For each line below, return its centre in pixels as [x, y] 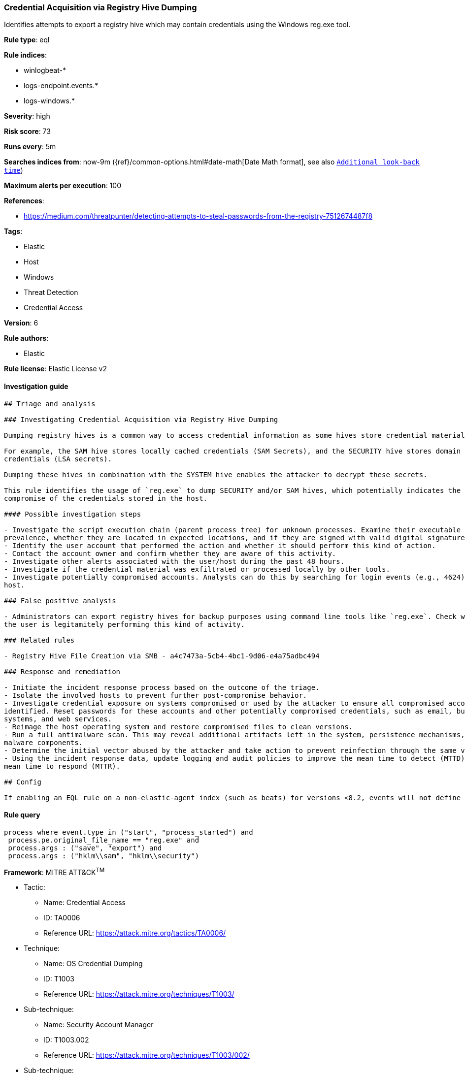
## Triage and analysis [50, 404]
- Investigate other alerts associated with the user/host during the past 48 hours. [174, 561]
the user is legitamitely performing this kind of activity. [124, 624]
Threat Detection [51, 293]
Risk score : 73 [27, 131]
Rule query [22, 815]
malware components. [44, 742]
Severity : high [27, 116]
